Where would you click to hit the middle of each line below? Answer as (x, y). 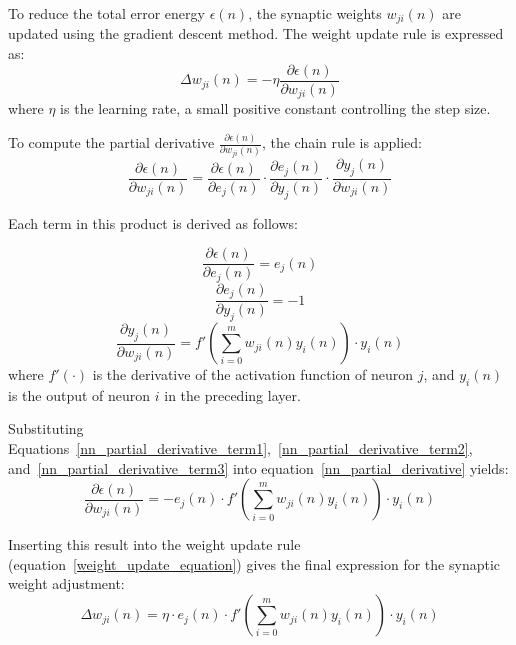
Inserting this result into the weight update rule (154, 544)
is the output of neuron (79, 394)
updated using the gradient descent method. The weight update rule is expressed (256, 33)
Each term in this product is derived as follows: (153, 222)
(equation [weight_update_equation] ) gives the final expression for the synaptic (254, 563)
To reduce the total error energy (106, 13)
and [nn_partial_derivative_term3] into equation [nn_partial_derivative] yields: (258, 467)
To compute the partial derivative (111, 142)
